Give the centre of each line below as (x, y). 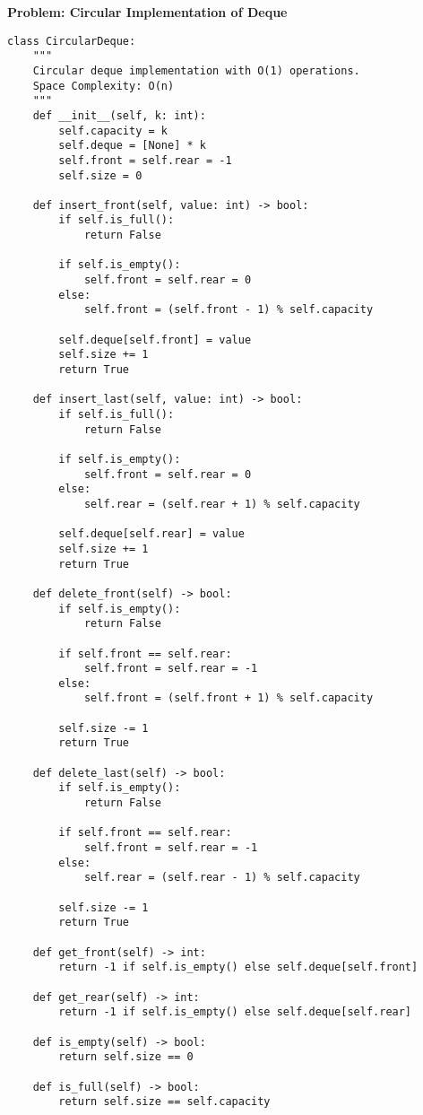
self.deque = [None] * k (132, 146)
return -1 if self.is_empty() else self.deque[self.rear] (235, 1012)
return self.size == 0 (126, 1057)
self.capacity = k (113, 131)
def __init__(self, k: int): (119, 115)
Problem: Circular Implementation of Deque (147, 12)
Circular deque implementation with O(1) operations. (196, 70)
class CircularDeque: (72, 41)
